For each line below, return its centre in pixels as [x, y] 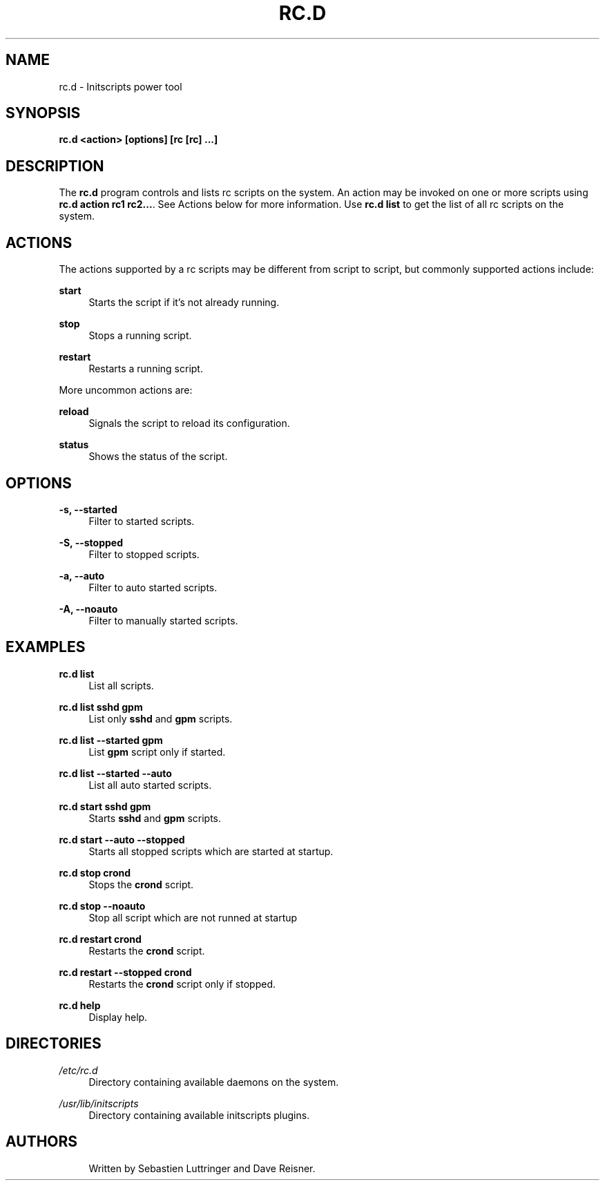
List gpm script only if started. [157, 752]
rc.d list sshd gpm [101, 707]
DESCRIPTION [55, 166]
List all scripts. [121, 685]
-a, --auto [82, 575]
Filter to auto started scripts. [153, 587]
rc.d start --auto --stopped [122, 839]
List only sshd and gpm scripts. [161, 718]
